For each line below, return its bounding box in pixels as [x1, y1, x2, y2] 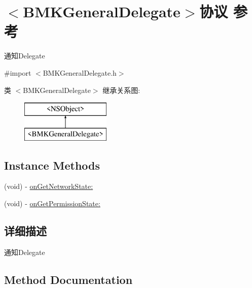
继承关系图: [102, 84, 140, 95]
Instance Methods [4, 157, 100, 173]
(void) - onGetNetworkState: [4, 181, 93, 191]
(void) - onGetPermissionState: [4, 198, 100, 209]
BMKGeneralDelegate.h [43, 67, 117, 78]
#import [4, 67, 31, 78]
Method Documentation [4, 271, 133, 287]
